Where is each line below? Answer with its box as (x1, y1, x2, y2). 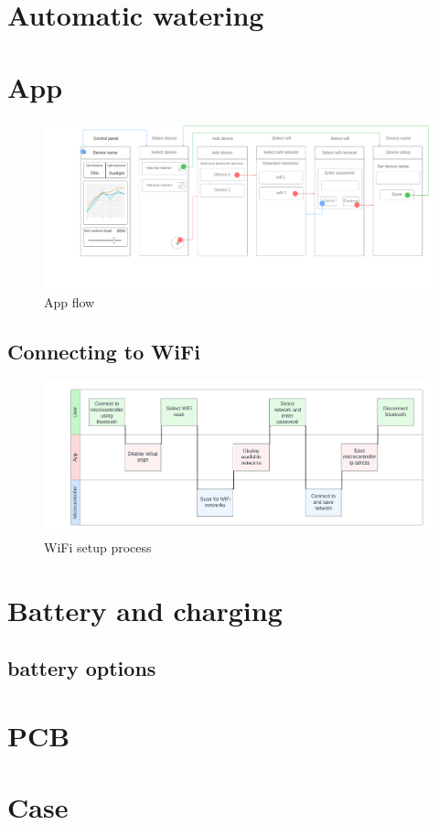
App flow (44, 292, 95, 311)
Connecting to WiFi (7, 337, 200, 365)
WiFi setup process (44, 537, 152, 556)
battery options (7, 654, 156, 682)
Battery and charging (7, 591, 283, 628)
